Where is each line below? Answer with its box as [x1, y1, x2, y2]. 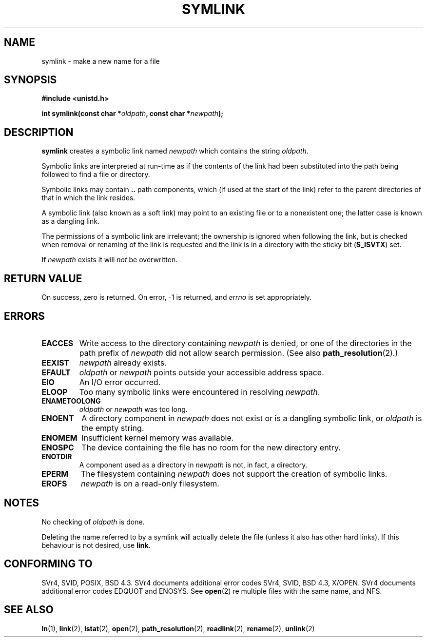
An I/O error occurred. [79, 377, 161, 387]
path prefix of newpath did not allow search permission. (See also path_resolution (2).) [79, 348, 398, 358]
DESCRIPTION [4, 126, 74, 138]
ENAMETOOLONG [41, 396, 101, 405]
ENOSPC [41, 442, 74, 452]
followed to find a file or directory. [41, 170, 150, 179]
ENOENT [41, 413, 74, 423]
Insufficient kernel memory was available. [81, 432, 234, 443]
